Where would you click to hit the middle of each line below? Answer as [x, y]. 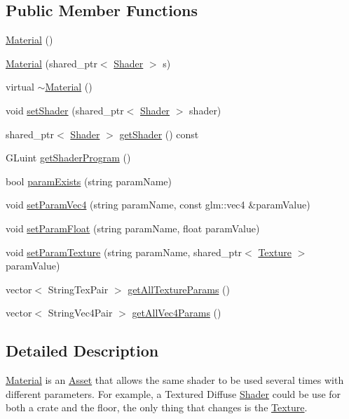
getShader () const [159, 134]
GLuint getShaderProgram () [68, 158]
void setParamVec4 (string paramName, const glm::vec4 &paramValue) [158, 205]
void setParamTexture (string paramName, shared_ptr [124, 252]
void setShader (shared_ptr [65, 110]
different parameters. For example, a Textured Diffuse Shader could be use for [173, 393]
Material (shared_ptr [52, 63]
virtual [20, 87]
